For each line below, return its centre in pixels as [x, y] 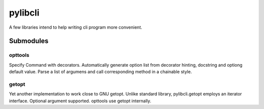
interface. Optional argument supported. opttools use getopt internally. [80, 101]
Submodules [29, 41]
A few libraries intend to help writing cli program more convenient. [76, 27]
